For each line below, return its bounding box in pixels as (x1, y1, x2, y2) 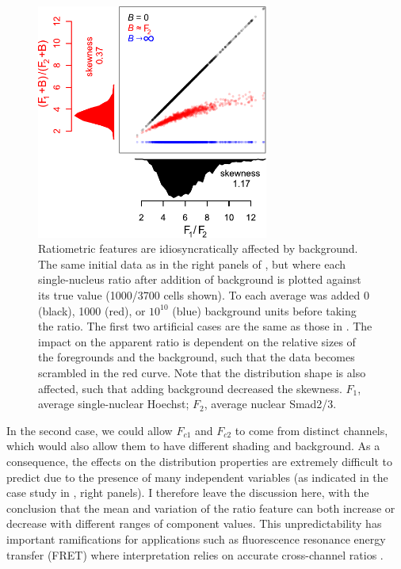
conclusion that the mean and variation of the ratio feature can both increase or (6, 499, 395, 516)
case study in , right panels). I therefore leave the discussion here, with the (6, 484, 369, 501)
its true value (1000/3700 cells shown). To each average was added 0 (38, 287, 369, 304)
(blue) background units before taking (172, 302, 357, 319)
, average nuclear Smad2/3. (204, 395, 337, 412)
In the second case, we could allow (6, 422, 173, 438)
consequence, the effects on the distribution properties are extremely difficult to (6, 453, 392, 469)
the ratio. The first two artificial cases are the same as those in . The (38, 318, 372, 334)
